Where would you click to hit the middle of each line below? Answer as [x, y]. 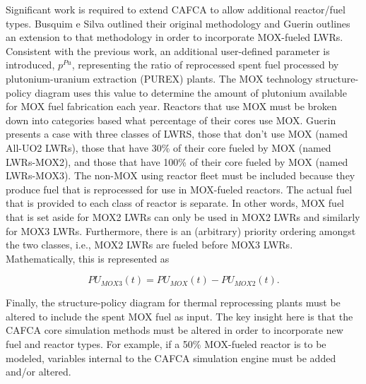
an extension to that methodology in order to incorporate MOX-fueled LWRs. [175, 37]
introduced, [30, 65]
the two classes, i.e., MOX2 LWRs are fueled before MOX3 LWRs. [149, 245]
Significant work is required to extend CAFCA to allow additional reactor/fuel [176, 9]
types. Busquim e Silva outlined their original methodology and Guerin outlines [178, 23]
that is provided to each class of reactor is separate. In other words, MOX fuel [175, 203]
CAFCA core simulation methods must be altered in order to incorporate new [175, 330]
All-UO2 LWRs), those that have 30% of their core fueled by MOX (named [169, 147]
